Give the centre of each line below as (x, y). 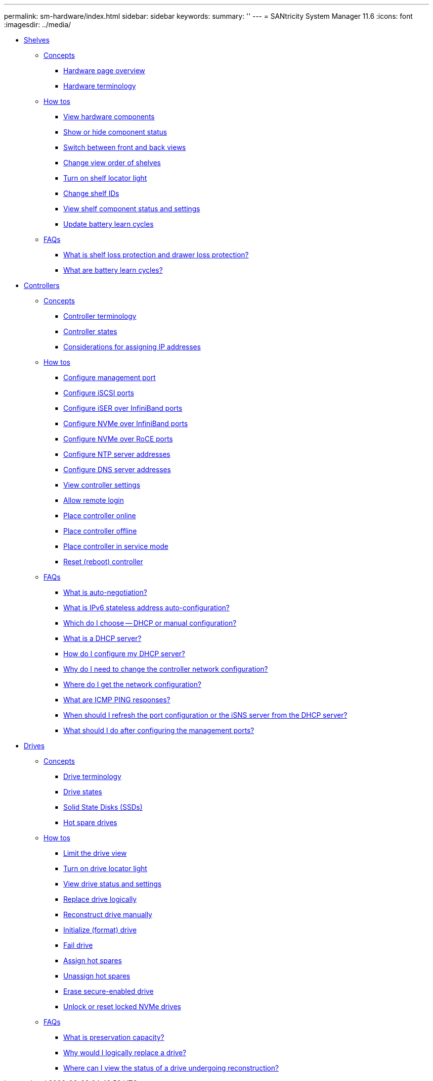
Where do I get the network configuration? (132, 684)
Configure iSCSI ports (99, 393)
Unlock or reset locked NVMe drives (122, 1007)
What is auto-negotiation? (105, 592)
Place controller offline (100, 531)
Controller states (90, 331)
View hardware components (109, 117)
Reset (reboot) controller (103, 562)
